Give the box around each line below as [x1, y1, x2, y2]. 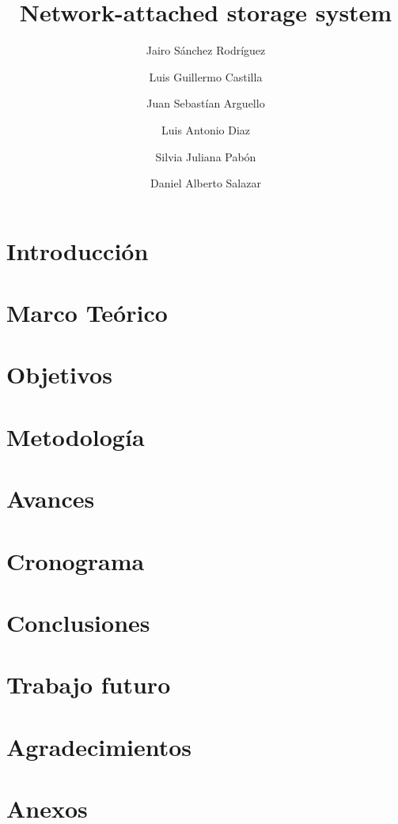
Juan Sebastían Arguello [146, 95, 265, 112]
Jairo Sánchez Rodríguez [146, 42, 266, 59]
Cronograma [6, 544, 145, 576]
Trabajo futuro [6, 668, 171, 701]
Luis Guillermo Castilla [149, 68, 263, 85]
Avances [6, 482, 95, 515]
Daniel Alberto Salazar [150, 175, 261, 191]
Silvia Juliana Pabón [155, 148, 256, 164]
